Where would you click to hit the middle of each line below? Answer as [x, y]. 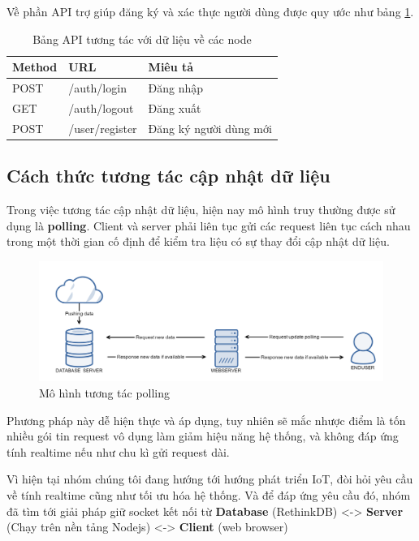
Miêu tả [171, 67]
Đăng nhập [176, 88]
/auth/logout [101, 107]
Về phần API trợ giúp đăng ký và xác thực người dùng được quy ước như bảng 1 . [210, 11]
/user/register [103, 128]
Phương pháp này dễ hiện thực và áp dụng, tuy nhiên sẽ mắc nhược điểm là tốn [206, 420]
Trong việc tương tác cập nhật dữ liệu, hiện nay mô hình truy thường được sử [201, 210]
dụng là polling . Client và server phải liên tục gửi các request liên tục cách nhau [209, 225]
